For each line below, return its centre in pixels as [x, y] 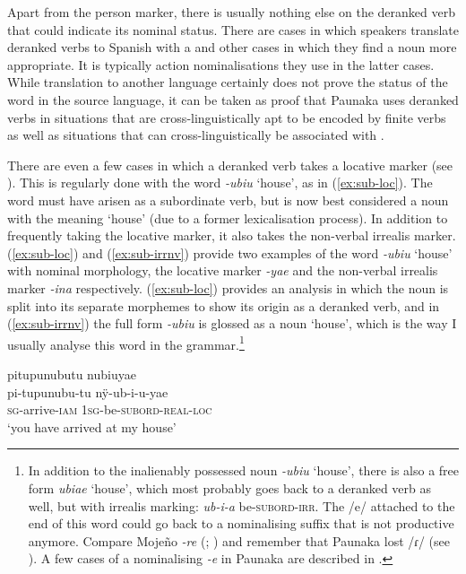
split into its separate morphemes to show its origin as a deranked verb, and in [224, 305]
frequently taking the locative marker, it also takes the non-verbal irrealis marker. [232, 235]
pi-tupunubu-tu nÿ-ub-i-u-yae [88, 391]
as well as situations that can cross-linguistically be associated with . [196, 135]
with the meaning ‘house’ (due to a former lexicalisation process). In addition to [228, 217]
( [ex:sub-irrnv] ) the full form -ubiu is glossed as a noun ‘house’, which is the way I [232, 323]
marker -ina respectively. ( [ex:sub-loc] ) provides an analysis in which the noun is [228, 287]
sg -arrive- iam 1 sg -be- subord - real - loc [110, 409]
